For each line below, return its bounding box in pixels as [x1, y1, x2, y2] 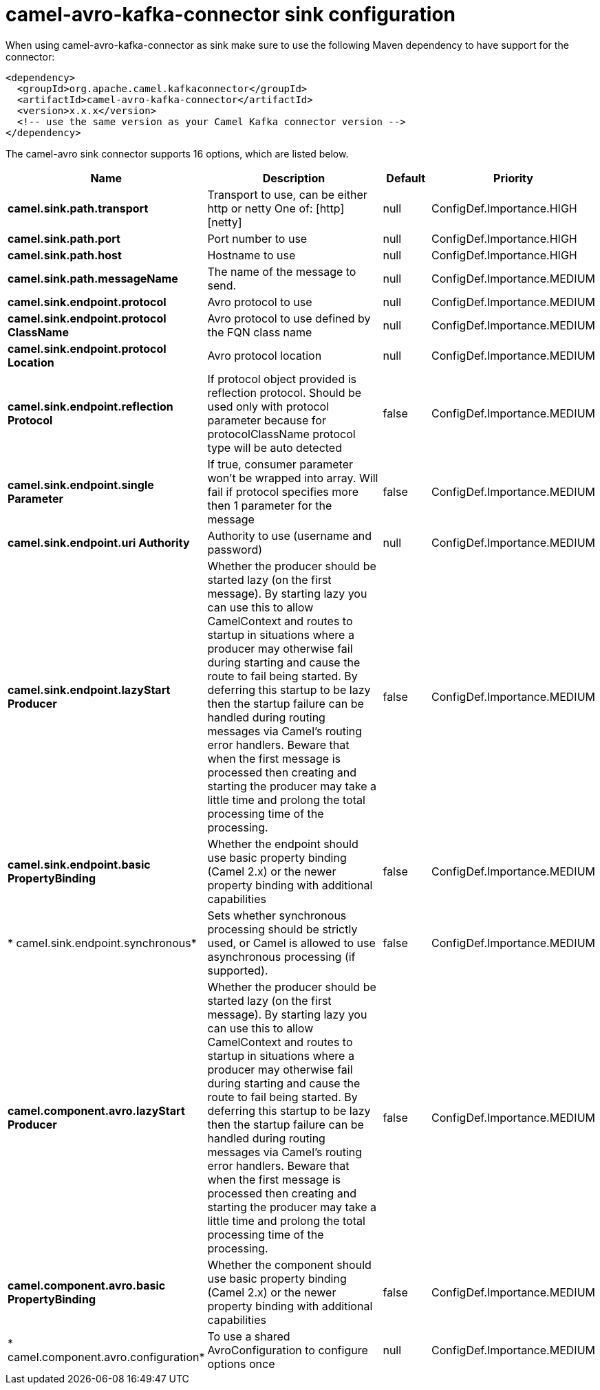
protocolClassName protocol [207, 426, 356, 441]
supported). [207, 963, 268, 977]
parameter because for [207, 413, 326, 427]
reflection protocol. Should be [207, 385, 362, 400]
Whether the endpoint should [207, 836, 358, 851]
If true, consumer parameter [207, 457, 354, 471]
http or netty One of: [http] [207, 201, 345, 215]
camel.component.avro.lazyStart [8, 1103, 185, 1118]
